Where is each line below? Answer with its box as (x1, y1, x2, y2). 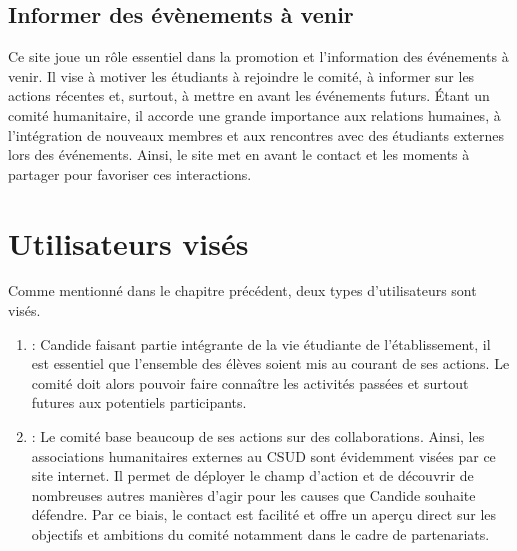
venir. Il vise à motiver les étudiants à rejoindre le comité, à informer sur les (8, 65, 475, 86)
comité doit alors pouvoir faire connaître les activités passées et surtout (31, 372, 469, 393)
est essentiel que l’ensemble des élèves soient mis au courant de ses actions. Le (31, 353, 510, 374)
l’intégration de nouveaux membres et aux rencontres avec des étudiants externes (8, 124, 504, 145)
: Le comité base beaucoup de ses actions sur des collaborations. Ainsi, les (31, 426, 485, 447)
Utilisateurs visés (8, 222, 249, 263)
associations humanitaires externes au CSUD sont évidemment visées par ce (31, 445, 496, 466)
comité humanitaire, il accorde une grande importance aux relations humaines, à (8, 104, 501, 125)
